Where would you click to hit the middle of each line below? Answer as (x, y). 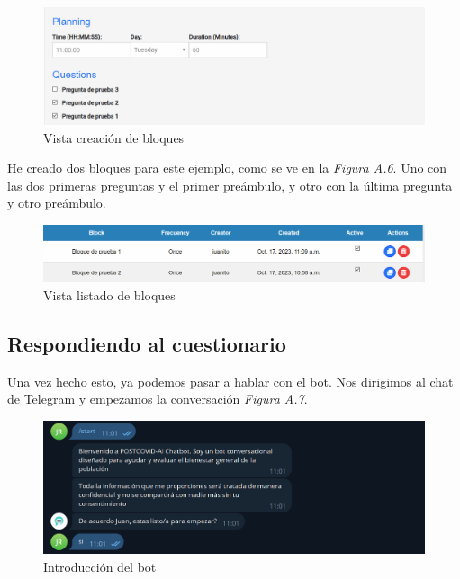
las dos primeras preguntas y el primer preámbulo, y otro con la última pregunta (230, 185)
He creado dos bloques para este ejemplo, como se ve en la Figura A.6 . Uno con (227, 168)
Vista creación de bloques (114, 137)
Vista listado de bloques (109, 294)
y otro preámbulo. (57, 203)
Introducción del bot (100, 566)
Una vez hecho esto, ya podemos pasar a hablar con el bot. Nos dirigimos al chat (230, 381)
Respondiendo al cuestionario (147, 343)
